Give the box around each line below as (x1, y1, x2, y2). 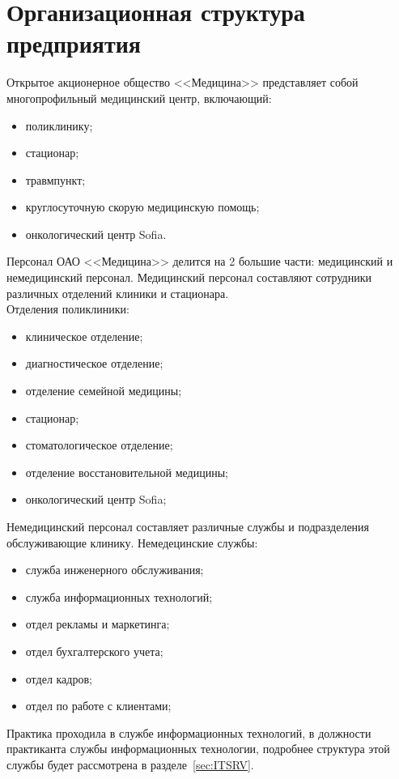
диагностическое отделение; (25, 355, 163, 372)
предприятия (6, 27, 141, 60)
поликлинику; (25, 117, 93, 134)
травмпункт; (25, 171, 86, 188)
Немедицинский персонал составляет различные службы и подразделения (6, 518, 370, 534)
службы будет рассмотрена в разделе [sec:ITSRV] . (6, 756, 254, 773)
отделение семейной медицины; (25, 382, 182, 399)
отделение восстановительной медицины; (25, 463, 228, 480)
